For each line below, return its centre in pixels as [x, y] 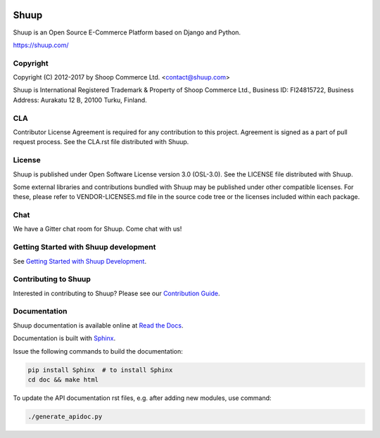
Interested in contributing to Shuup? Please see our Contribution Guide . [116, 293]
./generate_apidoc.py [65, 416]
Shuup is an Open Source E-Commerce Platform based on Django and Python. [127, 32]
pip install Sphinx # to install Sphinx [100, 370]
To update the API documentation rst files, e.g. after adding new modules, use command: [142, 398]
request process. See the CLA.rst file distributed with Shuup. [101, 142]
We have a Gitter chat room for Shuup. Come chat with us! [97, 229]
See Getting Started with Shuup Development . [80, 261]
